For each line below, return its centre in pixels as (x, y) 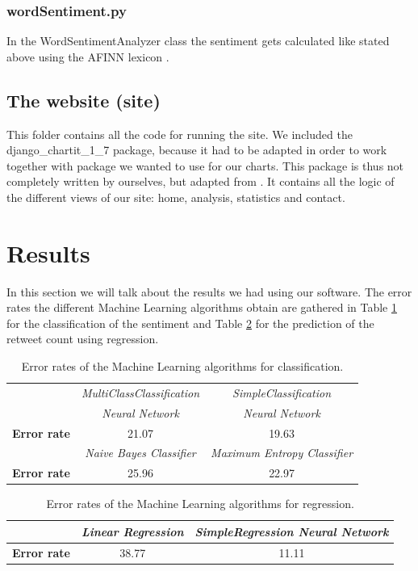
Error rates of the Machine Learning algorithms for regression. (200, 504)
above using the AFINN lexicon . (88, 56)
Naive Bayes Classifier (140, 453)
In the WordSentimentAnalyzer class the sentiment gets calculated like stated (198, 41)
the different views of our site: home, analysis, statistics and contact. (176, 197)
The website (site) (84, 100)
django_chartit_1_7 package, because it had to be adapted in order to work (197, 150)
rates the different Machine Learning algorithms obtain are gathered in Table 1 (202, 307)
